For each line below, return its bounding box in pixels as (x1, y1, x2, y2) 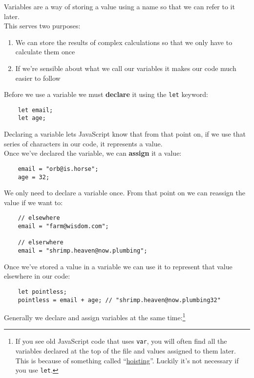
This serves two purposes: (4, 21, 81, 31)
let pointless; (18, 288, 67, 295)
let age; (18, 115, 46, 122)
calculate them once (15, 47, 75, 57)
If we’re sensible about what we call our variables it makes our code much (15, 63, 236, 73)
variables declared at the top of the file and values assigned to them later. (15, 346, 236, 356)
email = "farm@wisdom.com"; (18, 223, 109, 230)
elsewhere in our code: (4, 271, 70, 281)
